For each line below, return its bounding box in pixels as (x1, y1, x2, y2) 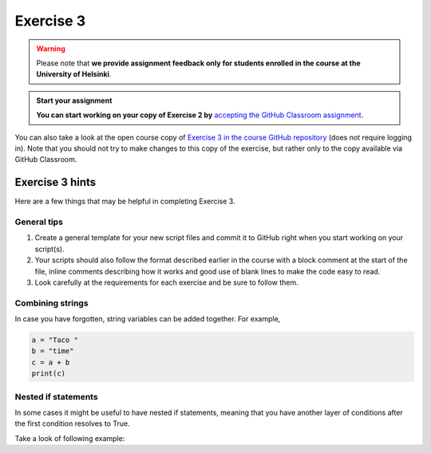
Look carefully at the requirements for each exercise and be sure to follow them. (34, 278, 299, 287)
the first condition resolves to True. (14, 419, 131, 428)
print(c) (31, 369, 66, 378)
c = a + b (31, 357, 70, 367)
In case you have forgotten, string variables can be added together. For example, (14, 314, 281, 324)
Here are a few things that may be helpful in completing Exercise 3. (14, 196, 235, 207)
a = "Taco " (31, 336, 79, 345)
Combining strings (14, 297, 89, 309)
